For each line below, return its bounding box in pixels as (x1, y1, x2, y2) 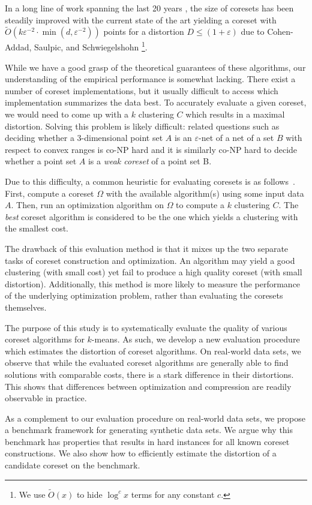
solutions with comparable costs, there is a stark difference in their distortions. (5, 368, 294, 380)
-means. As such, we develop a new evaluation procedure (91, 333, 300, 345)
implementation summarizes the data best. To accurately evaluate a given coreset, (5, 96, 307, 109)
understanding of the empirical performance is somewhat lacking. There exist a (5, 73, 296, 85)
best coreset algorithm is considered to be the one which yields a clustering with (5, 210, 298, 223)
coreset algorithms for (5, 333, 85, 345)
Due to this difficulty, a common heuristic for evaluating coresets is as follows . (5, 175, 295, 187)
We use (19, 488, 46, 500)
